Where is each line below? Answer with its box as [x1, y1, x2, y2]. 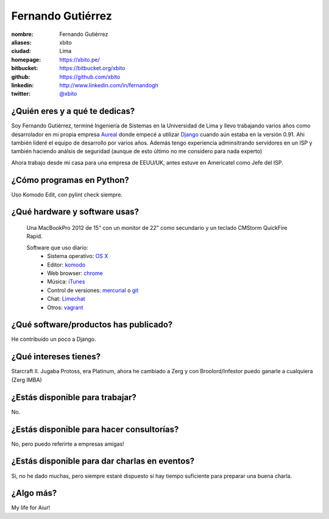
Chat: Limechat [47, 295, 85, 302]
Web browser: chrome [47, 270, 103, 277]
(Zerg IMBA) [11, 376, 42, 384]
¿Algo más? [11, 488, 57, 498]
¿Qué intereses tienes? [11, 351, 101, 362]
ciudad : [11, 48, 32, 55]
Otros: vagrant [47, 304, 83, 311]
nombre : [11, 30, 34, 38]
